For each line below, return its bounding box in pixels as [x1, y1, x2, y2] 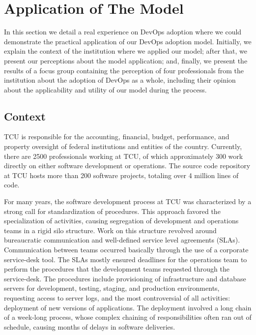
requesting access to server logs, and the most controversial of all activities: [4, 292, 230, 303]
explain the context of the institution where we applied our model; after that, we [4, 46, 247, 56]
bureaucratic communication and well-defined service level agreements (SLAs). [4, 235, 240, 245]
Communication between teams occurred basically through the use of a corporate [4, 244, 249, 255]
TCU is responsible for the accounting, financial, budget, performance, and [4, 131, 229, 142]
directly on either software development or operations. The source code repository [4, 160, 251, 171]
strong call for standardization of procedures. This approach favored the [4, 206, 221, 216]
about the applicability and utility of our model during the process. [4, 84, 207, 94]
